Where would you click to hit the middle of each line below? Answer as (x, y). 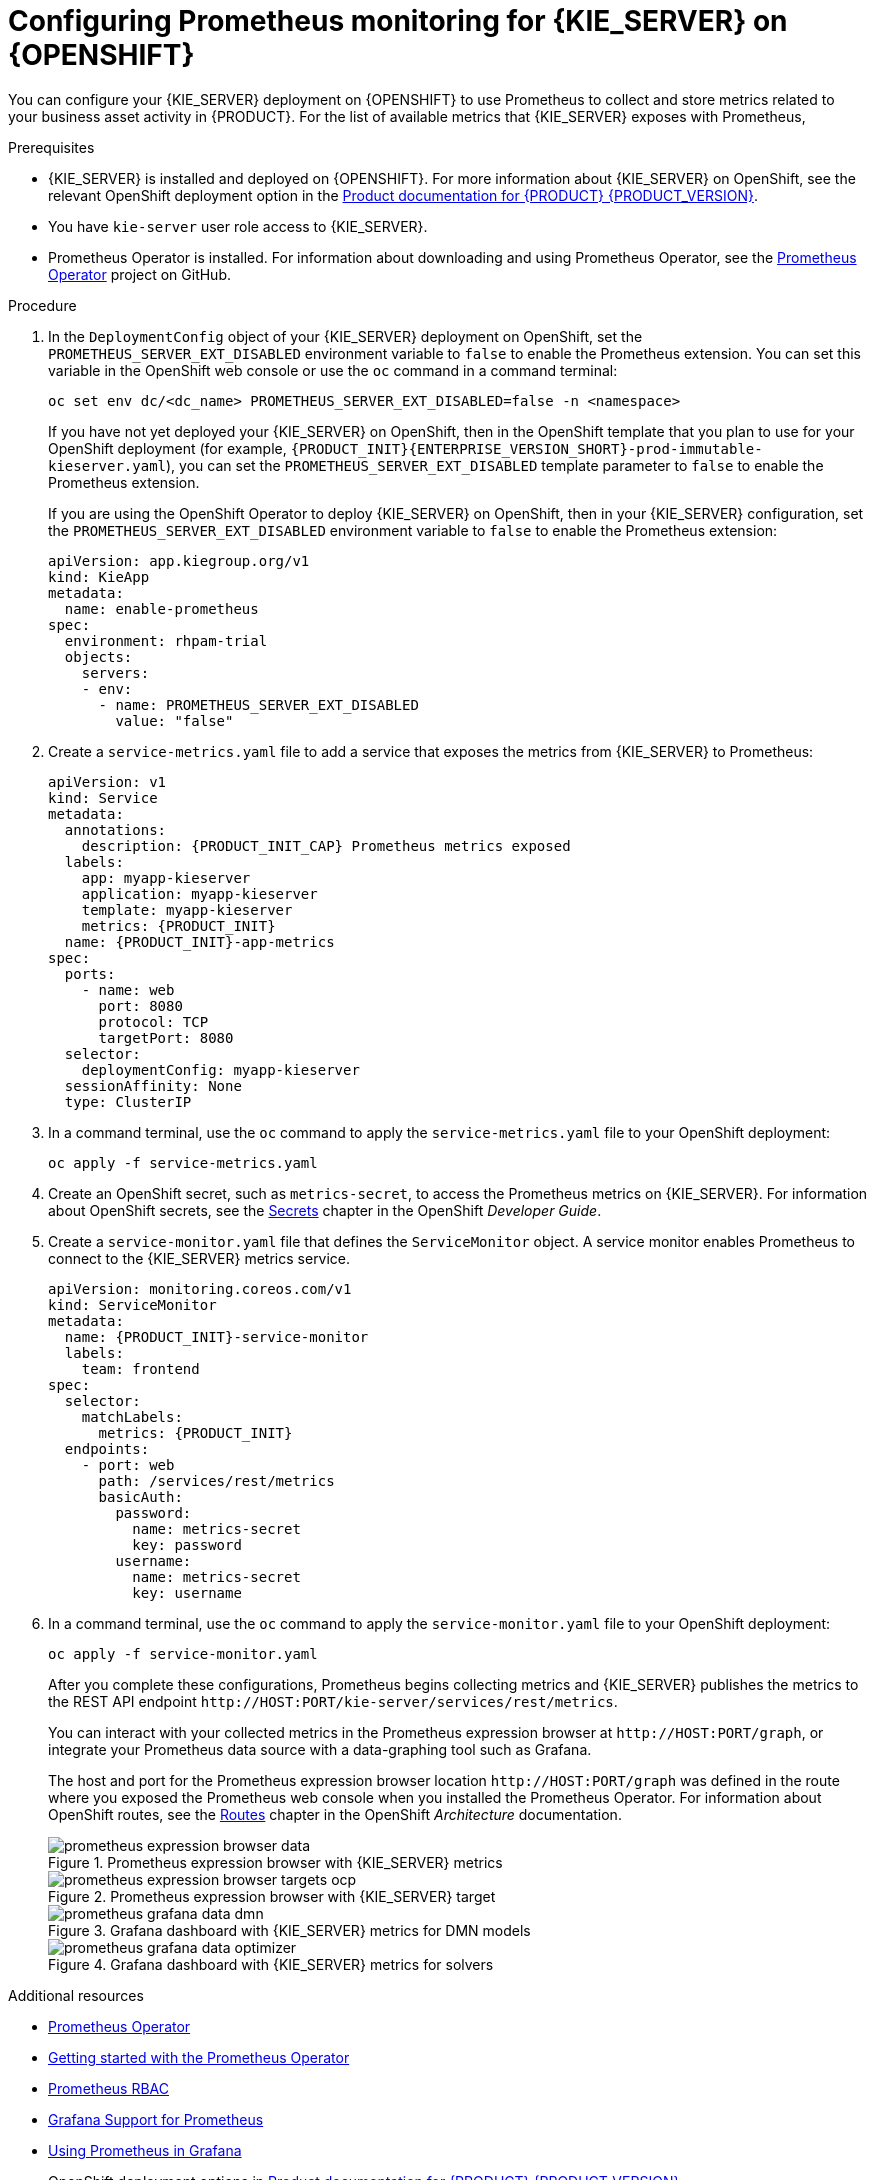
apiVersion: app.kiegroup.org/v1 (179, 560)
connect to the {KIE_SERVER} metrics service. (199, 1258)
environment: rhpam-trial (166, 640)
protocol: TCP (153, 1021)
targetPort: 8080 (166, 1037)
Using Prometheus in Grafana (145, 2150)
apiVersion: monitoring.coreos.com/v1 (200, 1288)
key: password (187, 1544)
